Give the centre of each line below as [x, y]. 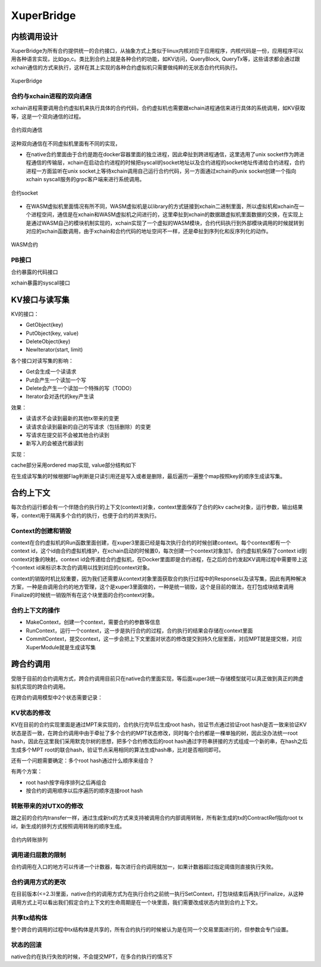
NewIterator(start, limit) [54, 350]
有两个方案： [27, 772]
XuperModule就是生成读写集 [61, 647]
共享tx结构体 [29, 918]
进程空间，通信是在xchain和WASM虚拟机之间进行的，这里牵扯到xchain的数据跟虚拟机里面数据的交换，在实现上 [167, 214]
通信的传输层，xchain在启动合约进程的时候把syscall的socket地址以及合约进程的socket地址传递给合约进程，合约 [168, 163]
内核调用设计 [34, 37]
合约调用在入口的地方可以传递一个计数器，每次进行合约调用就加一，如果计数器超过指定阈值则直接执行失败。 [144, 867]
